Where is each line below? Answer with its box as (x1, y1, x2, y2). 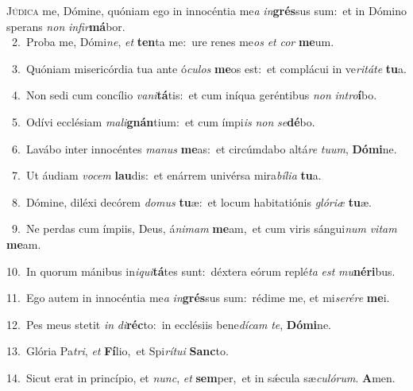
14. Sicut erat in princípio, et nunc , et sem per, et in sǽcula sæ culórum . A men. (6, 369, 396, 385)
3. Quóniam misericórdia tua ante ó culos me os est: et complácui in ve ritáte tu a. (11, 60, 407, 76)
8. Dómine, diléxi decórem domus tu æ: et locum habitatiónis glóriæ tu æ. (11, 193, 372, 210)
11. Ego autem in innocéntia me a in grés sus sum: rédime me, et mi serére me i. (6, 289, 390, 306)
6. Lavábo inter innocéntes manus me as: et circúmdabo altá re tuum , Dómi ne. (11, 140, 397, 157)
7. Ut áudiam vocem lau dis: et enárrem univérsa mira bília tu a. (11, 167, 322, 184)
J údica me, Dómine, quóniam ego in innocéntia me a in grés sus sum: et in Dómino (6, 2, 407, 18)
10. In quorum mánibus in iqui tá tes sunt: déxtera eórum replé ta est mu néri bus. (6, 262, 396, 279)
